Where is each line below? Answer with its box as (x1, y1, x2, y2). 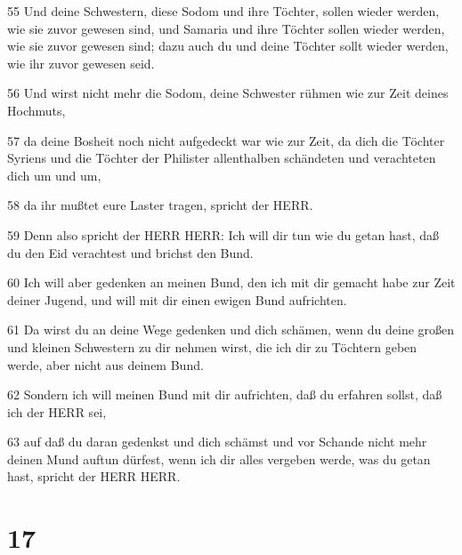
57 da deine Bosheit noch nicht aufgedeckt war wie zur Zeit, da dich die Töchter (7, 131, 445, 149)
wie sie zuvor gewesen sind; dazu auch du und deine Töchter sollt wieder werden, (7, 36, 449, 55)
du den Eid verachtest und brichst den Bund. (7, 243, 254, 261)
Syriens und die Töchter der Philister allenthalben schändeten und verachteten (7, 149, 436, 167)
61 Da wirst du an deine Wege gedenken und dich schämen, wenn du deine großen (7, 320, 455, 339)
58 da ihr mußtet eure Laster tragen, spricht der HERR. (7, 196, 313, 214)
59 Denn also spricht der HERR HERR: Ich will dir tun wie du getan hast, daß (7, 225, 440, 244)
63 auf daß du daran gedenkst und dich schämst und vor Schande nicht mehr (7, 432, 427, 451)
